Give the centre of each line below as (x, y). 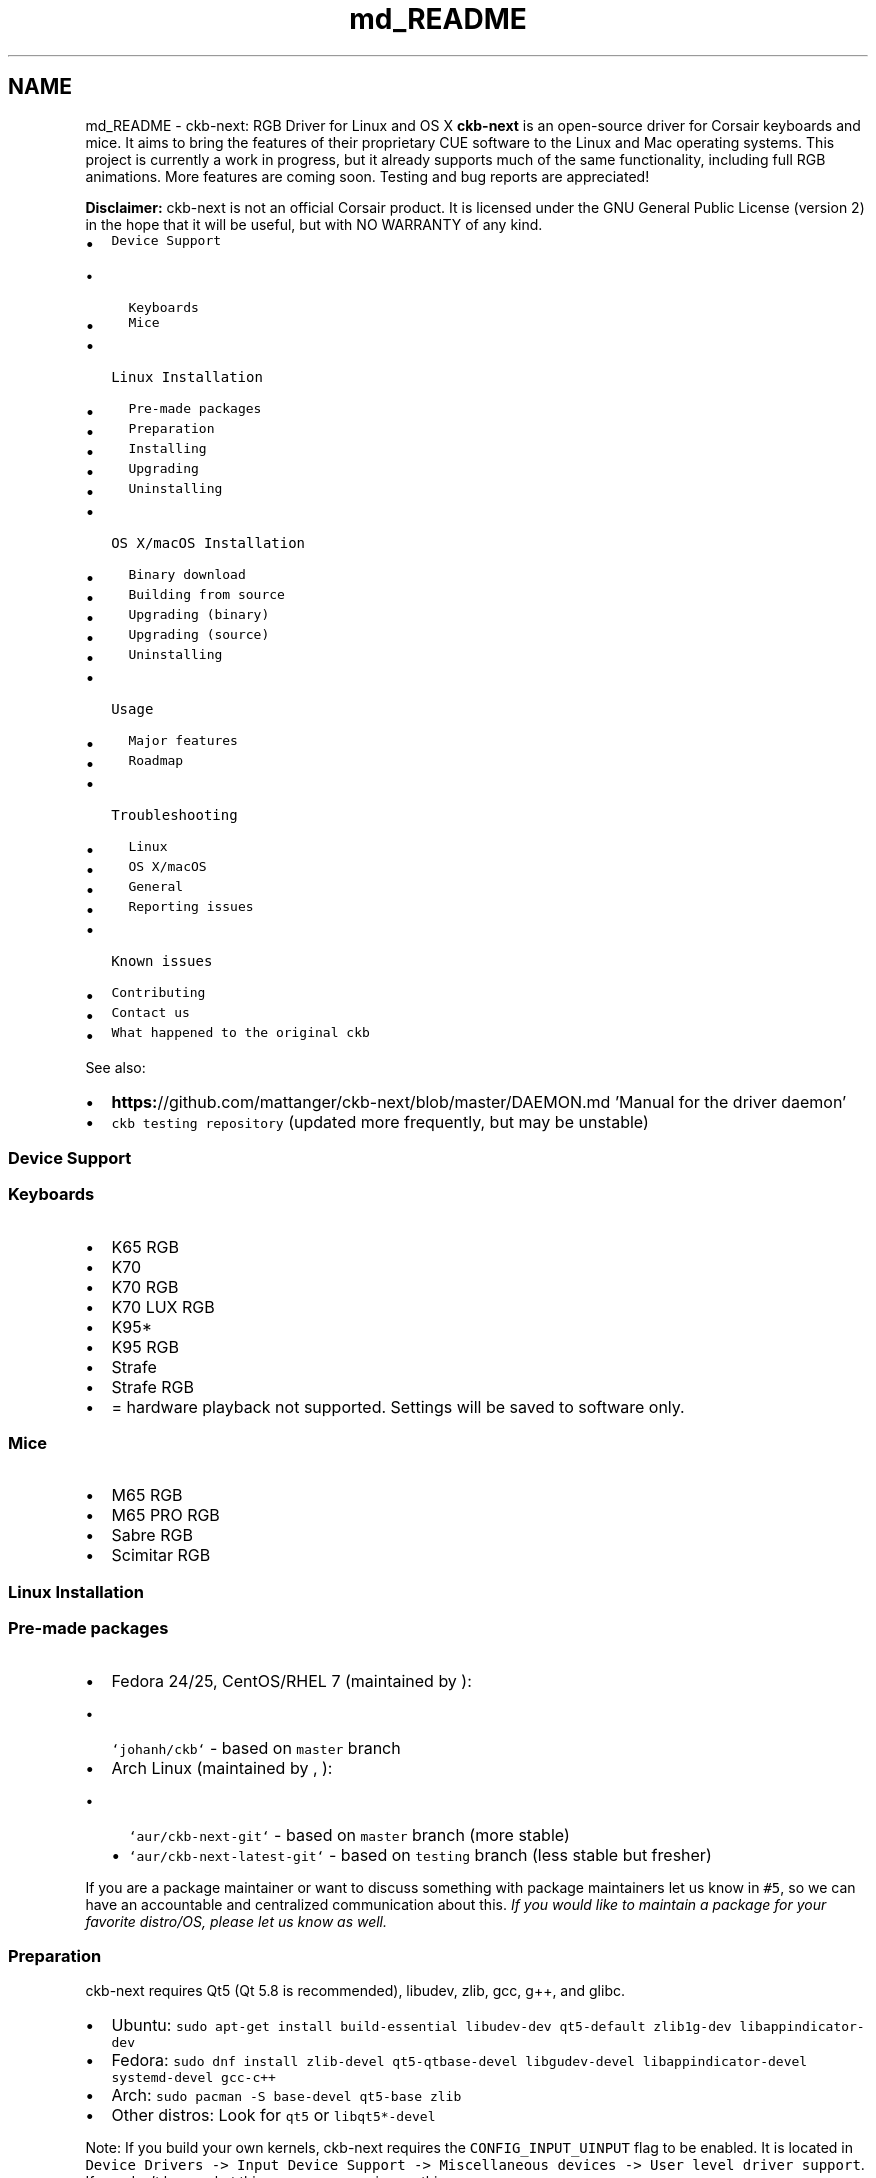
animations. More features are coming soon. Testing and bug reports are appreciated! (367, 176)
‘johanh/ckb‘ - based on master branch (256, 1747)
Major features (183, 740)
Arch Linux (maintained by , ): (222, 1767)
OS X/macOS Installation (208, 542)
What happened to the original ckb (240, 1032)
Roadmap (156, 760)
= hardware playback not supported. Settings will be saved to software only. (398, 1406)
